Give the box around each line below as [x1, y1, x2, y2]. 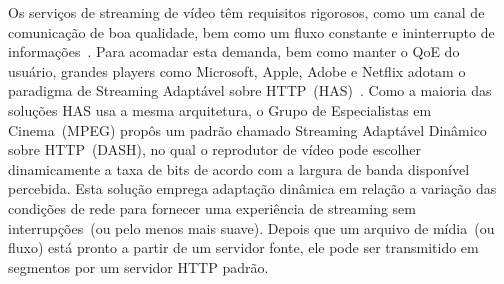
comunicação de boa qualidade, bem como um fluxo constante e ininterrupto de [8, 21, 495, 42]
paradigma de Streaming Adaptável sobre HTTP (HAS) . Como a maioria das [8, 80, 492, 101]
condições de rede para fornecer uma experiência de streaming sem [8, 197, 416, 218]
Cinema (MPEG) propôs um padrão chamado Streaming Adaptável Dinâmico [8, 119, 487, 140]
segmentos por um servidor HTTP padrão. [8, 256, 269, 277]
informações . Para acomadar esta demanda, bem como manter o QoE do [8, 41, 460, 62]
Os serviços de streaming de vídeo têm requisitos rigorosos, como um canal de [8, 2, 485, 22]
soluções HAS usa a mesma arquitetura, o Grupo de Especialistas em [8, 99, 432, 120]
